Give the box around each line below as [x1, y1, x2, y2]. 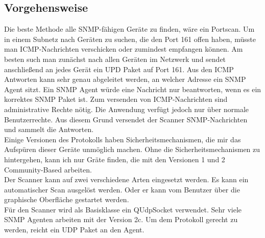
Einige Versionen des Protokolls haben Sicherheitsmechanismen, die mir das [4, 134, 241, 144]
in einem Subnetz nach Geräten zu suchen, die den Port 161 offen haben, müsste [4, 33, 256, 44]
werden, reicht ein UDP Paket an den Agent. [4, 224, 144, 235]
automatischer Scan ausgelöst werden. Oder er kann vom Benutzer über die [4, 184, 240, 194]
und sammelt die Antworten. [4, 124, 94, 135]
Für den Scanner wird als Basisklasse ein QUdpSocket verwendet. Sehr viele [4, 204, 242, 214]
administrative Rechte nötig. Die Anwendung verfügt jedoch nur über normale [4, 103, 249, 114]
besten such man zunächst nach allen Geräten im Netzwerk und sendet [4, 53, 226, 64]
